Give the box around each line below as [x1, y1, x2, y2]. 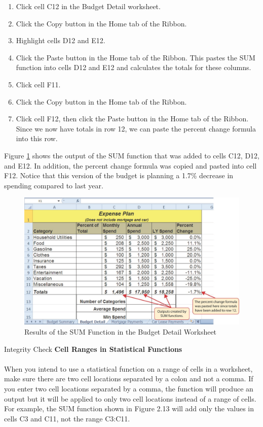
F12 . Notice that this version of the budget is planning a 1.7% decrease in [4, 170, 234, 181]
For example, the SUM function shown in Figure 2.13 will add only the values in [4, 403, 254, 414]
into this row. [16, 133, 58, 144]
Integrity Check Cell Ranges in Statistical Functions [4, 343, 182, 354]
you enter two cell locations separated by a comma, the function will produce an [4, 383, 253, 393]
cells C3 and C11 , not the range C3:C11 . [4, 413, 130, 423]
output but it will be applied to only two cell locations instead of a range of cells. [4, 393, 256, 404]
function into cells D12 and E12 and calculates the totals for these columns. [16, 62, 251, 73]
